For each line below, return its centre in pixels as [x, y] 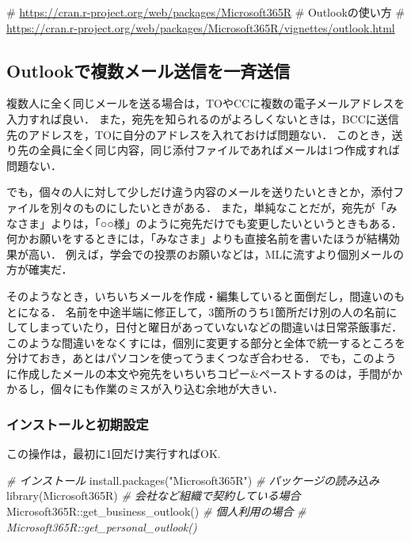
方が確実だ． [40, 269]
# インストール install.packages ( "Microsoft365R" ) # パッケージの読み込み [193, 480]
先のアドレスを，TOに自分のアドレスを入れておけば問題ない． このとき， [199, 134]
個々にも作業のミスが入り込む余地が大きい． [167, 389]
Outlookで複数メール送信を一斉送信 [148, 70]
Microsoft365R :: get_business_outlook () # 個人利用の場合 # [156, 511]
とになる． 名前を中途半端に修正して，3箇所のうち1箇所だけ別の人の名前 [196, 311]
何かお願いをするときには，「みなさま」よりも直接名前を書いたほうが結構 [198, 238]
